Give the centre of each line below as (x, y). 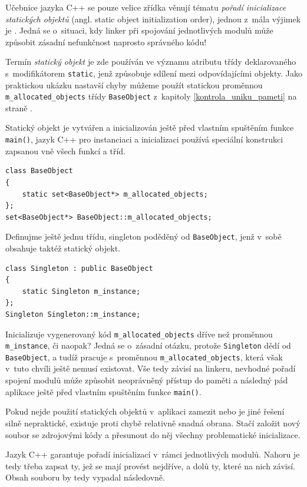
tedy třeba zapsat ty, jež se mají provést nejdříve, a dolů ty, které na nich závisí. (150, 466)
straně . (19, 107)
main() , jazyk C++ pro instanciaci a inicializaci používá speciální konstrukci (144, 139)
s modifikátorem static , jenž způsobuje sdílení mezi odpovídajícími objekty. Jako (154, 73)
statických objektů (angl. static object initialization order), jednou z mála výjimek (153, 19)
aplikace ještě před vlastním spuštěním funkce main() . (103, 391)
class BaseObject (39, 171)
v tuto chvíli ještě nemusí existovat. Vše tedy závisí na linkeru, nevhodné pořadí (151, 368)
